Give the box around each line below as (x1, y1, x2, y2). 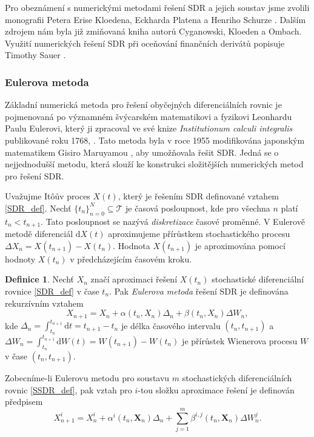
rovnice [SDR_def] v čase (5, 284, 99, 297)
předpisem (5, 395, 43, 408)
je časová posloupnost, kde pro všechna (125, 201, 270, 214)
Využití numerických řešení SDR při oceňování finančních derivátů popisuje (5, 36, 285, 49)
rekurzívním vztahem (5, 296, 84, 309)
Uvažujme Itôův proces (5, 190, 90, 202)
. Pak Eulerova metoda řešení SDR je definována (109, 284, 289, 297)
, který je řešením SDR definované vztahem (118, 190, 279, 202)
